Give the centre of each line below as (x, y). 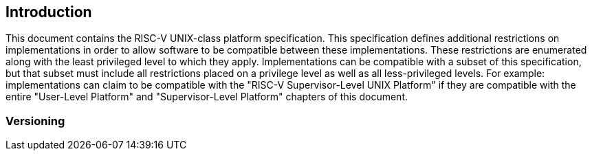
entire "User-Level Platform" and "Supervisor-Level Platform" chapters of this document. (207, 97)
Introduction (49, 12)
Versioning (35, 121)
